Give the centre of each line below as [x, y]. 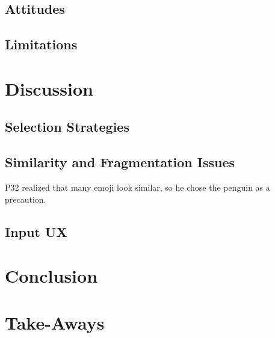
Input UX [36, 231]
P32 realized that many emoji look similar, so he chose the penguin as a [137, 187]
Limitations [41, 44]
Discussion [49, 88]
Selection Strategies [67, 127]
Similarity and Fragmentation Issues [120, 162]
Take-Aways [55, 323]
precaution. [26, 199]
